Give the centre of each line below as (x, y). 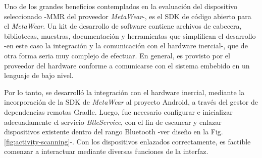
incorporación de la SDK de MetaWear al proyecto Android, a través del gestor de (131, 102)
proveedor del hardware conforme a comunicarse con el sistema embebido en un (127, 65)
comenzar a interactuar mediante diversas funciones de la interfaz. (106, 151)
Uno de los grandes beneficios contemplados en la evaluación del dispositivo (121, 6)
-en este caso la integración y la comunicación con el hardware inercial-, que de (126, 46)
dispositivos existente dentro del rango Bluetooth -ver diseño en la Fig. (114, 132)
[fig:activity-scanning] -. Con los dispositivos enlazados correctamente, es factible (127, 141)
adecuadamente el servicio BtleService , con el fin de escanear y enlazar (113, 122)
